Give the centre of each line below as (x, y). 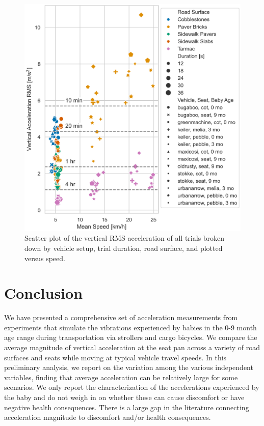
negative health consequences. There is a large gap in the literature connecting (127, 407)
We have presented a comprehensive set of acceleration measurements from (121, 317)
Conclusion (44, 293)
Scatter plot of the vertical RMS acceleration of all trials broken (125, 238)
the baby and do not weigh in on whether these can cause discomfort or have (124, 397)
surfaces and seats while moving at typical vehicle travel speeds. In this (115, 357)
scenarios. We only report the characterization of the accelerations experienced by (132, 387)
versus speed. (45, 258)
